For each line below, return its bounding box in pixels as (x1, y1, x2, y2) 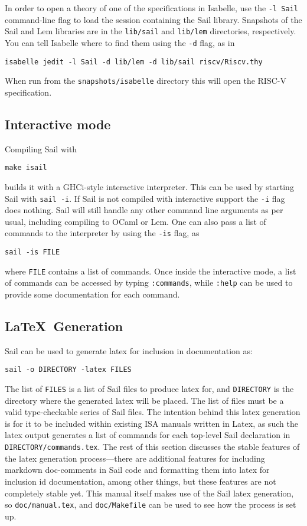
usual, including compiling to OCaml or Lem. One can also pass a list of (5, 215, 266, 227)
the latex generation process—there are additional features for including (5, 452, 265, 464)
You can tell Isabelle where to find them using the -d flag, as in (5, 36, 235, 48)
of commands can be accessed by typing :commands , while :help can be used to (5, 276, 293, 289)
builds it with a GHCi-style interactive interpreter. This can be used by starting (5, 180, 294, 192)
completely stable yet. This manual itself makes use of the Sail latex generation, (5, 486, 294, 499)
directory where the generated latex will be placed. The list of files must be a (5, 394, 284, 406)
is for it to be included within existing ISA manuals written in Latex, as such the (5, 417, 298, 429)
